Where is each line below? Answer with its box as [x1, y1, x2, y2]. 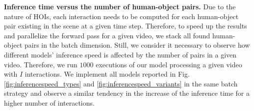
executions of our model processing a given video [96, 59, 242, 69]
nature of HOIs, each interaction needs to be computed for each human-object [4, 11, 239, 21]
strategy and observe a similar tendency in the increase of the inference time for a [4, 88, 250, 98]
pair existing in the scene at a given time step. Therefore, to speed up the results [4, 21, 247, 31]
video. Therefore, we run [4, 59, 77, 69]
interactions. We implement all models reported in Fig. [25, 69, 190, 79]
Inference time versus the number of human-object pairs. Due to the [4, 1, 236, 11]
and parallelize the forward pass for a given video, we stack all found [4, 30, 210, 40]
